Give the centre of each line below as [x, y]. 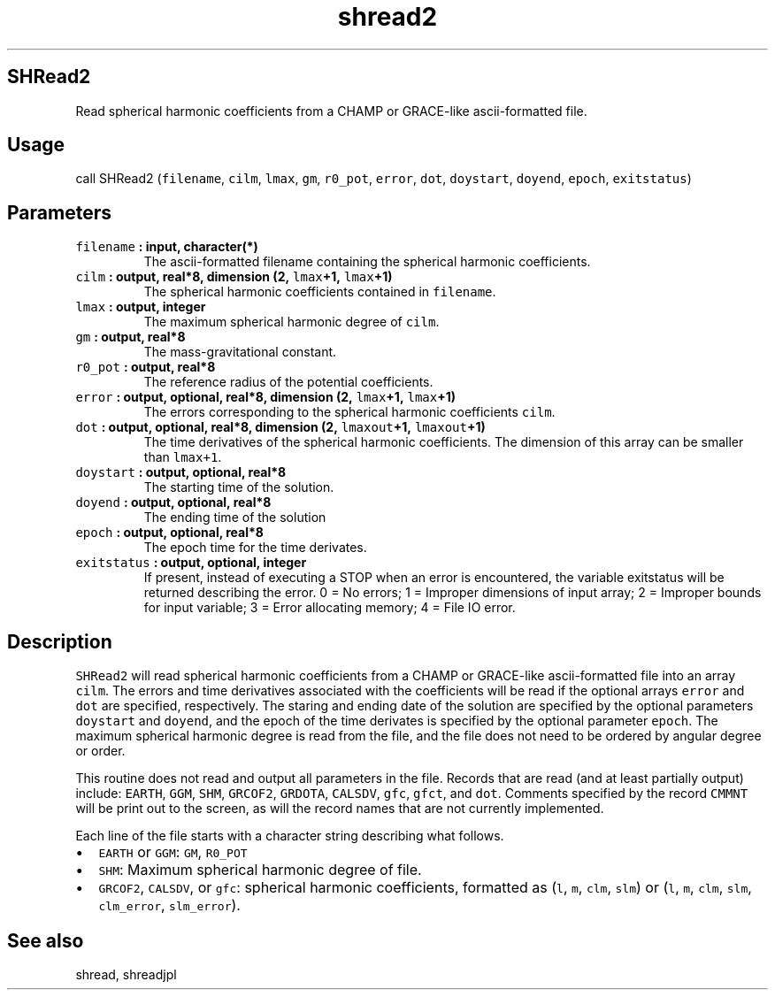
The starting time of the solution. [239, 487]
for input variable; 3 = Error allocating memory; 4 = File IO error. [330, 608]
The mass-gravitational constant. [240, 352]
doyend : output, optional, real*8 [173, 502]
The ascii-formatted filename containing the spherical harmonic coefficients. [367, 262]
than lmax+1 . [183, 457]
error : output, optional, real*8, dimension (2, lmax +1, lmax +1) [266, 397]
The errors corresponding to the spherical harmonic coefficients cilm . [349, 412]
